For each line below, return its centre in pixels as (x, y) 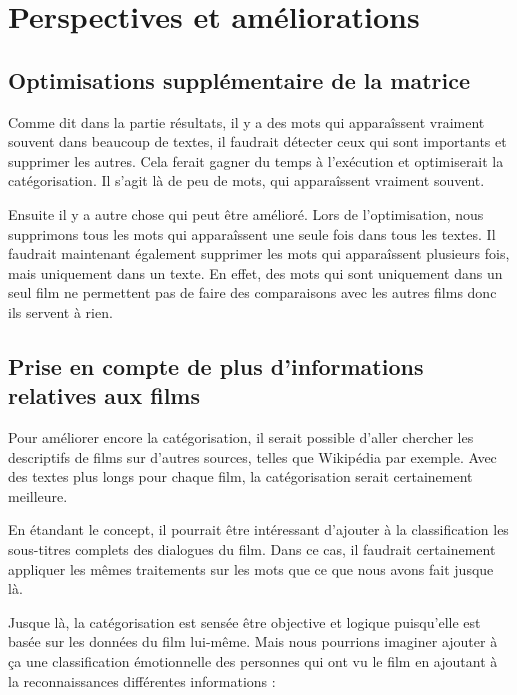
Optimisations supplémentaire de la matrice (239, 79)
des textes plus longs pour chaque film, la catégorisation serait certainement (240, 476)
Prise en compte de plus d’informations (216, 365)
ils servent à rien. (60, 311)
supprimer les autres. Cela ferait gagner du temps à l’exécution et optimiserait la (256, 160)
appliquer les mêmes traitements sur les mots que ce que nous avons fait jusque (251, 568)
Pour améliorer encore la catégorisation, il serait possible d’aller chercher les (241, 437)
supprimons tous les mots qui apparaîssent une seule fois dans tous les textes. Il (252, 233)
